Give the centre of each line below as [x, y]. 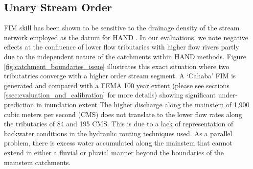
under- [228, 95]
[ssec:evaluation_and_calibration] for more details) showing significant [110, 95]
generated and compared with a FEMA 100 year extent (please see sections [117, 85]
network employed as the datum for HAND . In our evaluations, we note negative [126, 37]
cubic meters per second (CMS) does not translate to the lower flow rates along [123, 114]
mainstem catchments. [37, 162]
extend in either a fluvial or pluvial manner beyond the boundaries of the [114, 152]
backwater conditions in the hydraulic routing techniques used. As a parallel [118, 133]
